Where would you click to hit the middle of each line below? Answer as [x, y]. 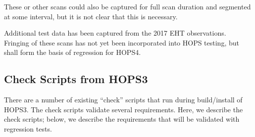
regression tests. [28, 128]
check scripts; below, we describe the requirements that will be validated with [122, 119]
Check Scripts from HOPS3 [76, 79]
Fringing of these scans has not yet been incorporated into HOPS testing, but [122, 42]
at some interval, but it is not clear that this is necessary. [91, 16]
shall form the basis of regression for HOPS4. [73, 52]
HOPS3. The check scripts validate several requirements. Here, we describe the [124, 109]
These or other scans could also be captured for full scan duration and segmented [127, 6]
